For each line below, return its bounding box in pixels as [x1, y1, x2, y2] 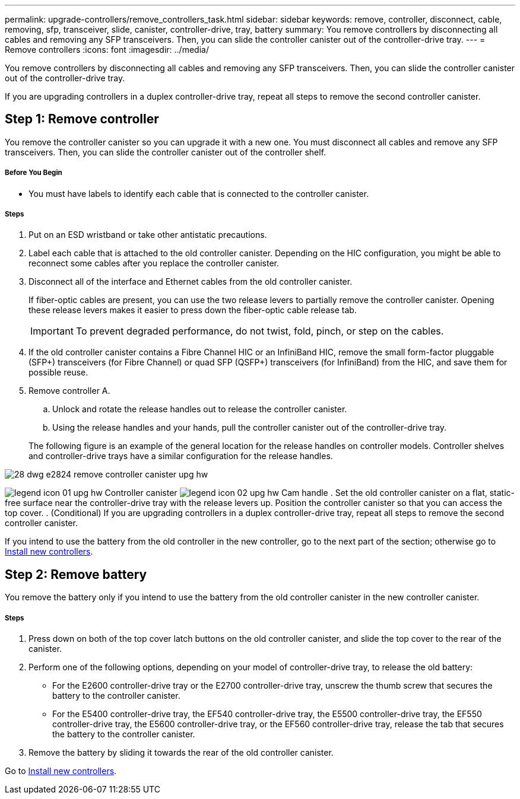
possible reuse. [28, 367, 88, 378]
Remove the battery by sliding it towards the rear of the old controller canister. [28, 747, 334, 758]
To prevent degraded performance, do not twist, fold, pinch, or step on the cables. [75, 325, 444, 338]
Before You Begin [5, 168, 62, 177]
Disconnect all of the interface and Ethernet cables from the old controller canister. [28, 276, 353, 287]
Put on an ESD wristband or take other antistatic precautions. [28, 230, 267, 240]
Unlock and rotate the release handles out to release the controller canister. [52, 404, 347, 415]
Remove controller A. [28, 386, 110, 396]
